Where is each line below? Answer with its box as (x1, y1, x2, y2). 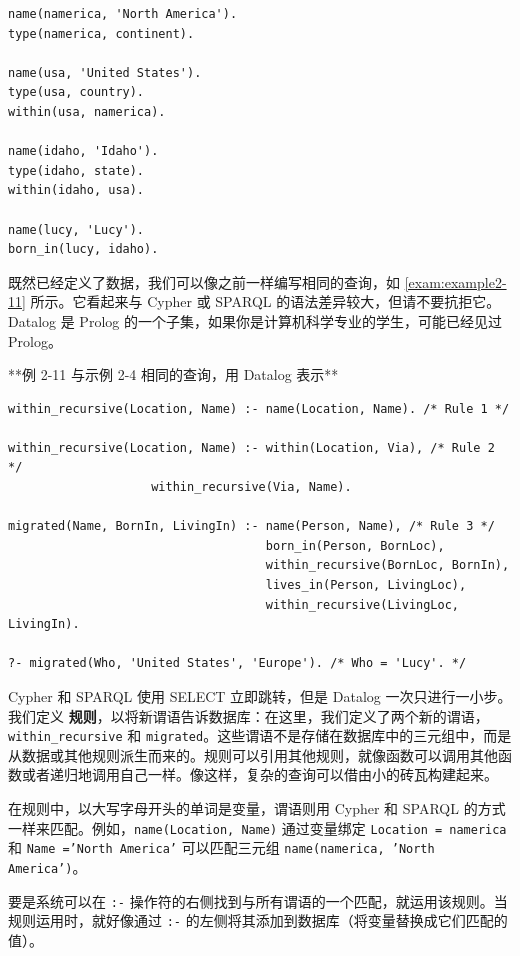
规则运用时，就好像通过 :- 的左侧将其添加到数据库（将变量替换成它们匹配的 (8, 910, 508, 931)
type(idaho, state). (8, 163, 145, 178)
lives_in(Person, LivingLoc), (265, 578, 467, 593)
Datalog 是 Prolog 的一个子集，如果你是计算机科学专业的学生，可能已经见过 (8, 310, 502, 331)
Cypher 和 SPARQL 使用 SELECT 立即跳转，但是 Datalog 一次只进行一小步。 (8, 686, 512, 706)
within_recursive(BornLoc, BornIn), (265, 558, 510, 573)
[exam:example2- (404, 271, 507, 292)
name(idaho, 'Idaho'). (8, 144, 159, 159)
